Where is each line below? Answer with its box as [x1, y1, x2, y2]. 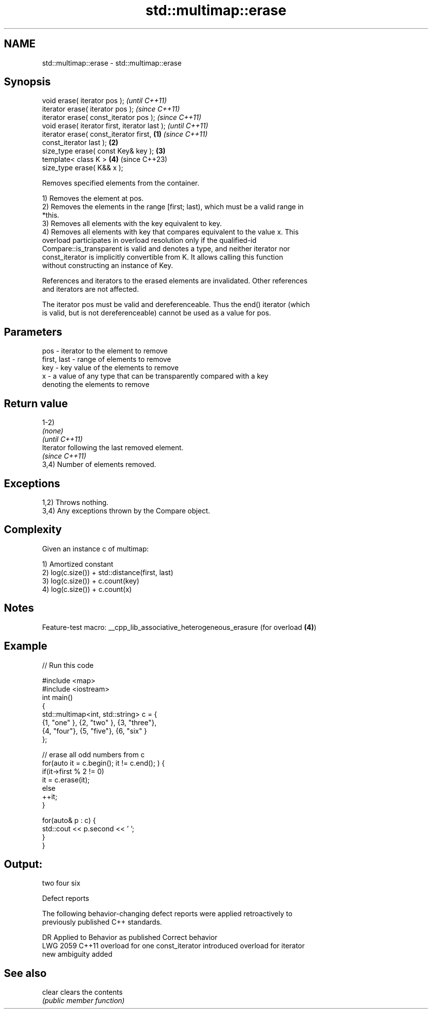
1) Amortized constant [42, 559, 113, 568]
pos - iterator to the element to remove [42, 347, 168, 355]
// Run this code [42, 661, 94, 669]
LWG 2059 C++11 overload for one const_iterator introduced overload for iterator [42, 941, 305, 950]
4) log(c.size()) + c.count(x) [42, 584, 132, 593]
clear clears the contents [42, 988, 123, 997]
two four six [42, 879, 80, 888]
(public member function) [42, 996, 125, 1005]
